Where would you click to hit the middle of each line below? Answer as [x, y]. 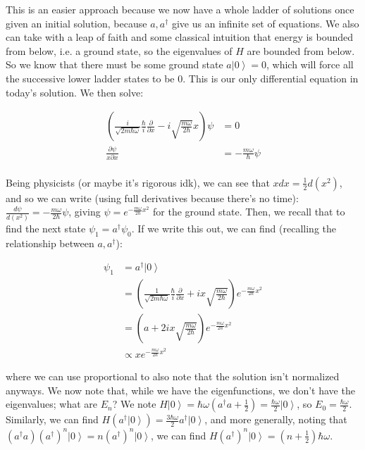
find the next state [46, 228]
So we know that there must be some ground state [115, 64]
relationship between [50, 243]
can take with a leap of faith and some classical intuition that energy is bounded [180, 37]
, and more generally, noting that [276, 419]
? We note [134, 404]
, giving [85, 212]
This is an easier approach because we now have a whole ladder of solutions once [180, 9]
